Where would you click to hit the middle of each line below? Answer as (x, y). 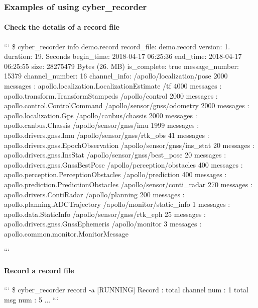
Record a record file (39, 270)
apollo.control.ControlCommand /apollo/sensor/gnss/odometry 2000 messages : (127, 105)
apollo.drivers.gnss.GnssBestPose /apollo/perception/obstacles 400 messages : (123, 164)
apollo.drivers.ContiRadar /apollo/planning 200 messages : (94, 194)
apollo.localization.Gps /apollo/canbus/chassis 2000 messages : (101, 115)
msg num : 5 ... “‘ (31, 299)
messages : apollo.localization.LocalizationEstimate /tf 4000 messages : (113, 86)
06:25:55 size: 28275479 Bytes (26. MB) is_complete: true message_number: (121, 66)
